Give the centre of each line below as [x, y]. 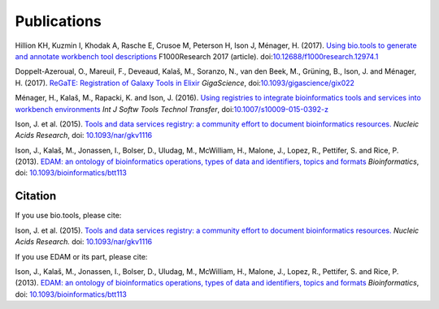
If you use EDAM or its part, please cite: [81, 256]
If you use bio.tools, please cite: [68, 216]
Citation [36, 196]
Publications [58, 21]
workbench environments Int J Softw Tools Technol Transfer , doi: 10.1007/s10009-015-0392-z [172, 109]
